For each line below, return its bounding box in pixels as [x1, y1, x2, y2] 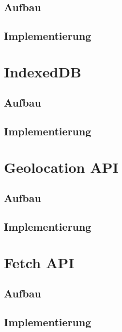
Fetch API [4, 252, 75, 272]
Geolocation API [4, 157, 119, 177]
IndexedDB [4, 61, 81, 81]
